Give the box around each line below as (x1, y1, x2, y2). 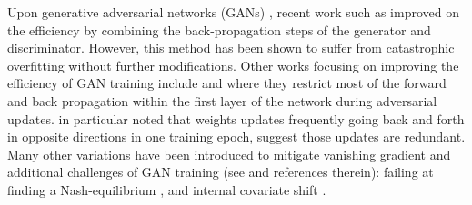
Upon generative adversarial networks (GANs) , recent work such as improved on (7, 3, 459, 21)
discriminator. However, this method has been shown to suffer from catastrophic (7, 38, 455, 57)
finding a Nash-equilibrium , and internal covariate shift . (7, 180, 326, 199)
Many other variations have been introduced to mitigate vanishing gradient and (7, 144, 451, 163)
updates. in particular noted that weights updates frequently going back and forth (7, 109, 465, 128)
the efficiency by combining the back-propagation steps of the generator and (7, 20, 431, 39)
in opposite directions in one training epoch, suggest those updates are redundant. (7, 127, 466, 146)
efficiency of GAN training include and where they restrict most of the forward (7, 73, 447, 93)
